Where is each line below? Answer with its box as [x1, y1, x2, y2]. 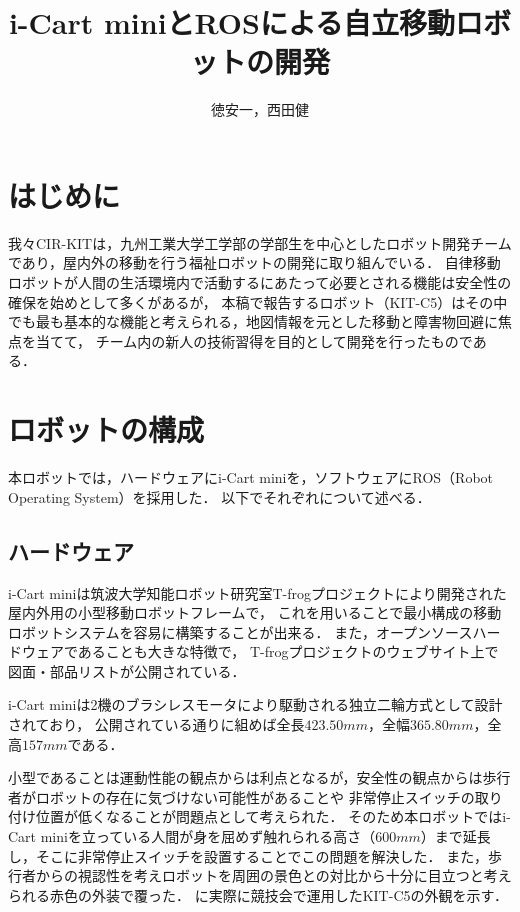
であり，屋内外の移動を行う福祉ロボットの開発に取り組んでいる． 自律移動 [8, 252, 501, 273]
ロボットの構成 [8, 409, 205, 450]
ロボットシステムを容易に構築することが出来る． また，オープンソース [8, 621, 473, 642]
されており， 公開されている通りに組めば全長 [8, 714, 305, 735]
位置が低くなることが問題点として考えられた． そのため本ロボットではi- [35, 806, 511, 827]
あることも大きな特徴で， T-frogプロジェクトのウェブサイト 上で [77, 641, 499, 662]
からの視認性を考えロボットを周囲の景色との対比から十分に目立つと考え [35, 865, 512, 886]
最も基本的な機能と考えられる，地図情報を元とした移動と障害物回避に [35, 311, 498, 332]
